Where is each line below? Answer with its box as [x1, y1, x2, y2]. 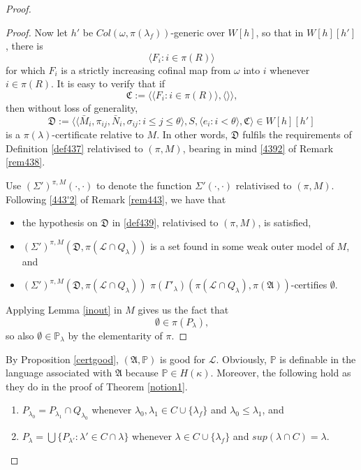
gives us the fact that [138, 302, 229, 317]
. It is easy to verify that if [51, 76, 165, 91]
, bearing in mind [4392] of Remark [182, 140, 334, 155]
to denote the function [96, 178, 192, 193]
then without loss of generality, [6, 100, 138, 115]
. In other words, [156, 127, 228, 142]
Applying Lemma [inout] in [6, 302, 122, 317]
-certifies [290, 277, 327, 292]
